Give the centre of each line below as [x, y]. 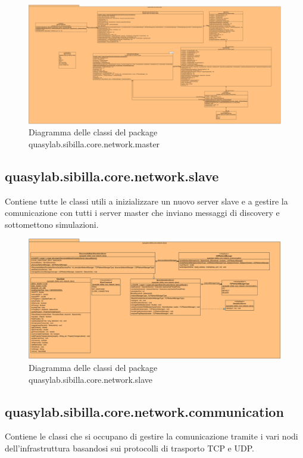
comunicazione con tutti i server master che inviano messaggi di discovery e [142, 213]
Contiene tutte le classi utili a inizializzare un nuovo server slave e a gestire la [146, 201]
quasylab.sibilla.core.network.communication [144, 411]
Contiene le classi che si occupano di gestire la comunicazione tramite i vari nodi [151, 436]
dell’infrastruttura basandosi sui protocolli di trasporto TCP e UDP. [129, 448]
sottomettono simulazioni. [52, 224]
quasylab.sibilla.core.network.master [94, 143]
